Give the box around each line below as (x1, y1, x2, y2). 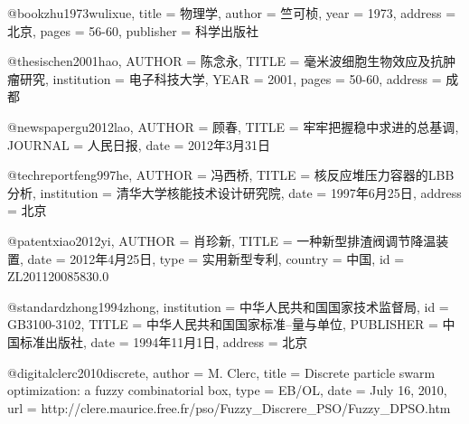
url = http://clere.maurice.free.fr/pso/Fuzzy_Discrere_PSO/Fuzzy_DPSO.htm (7, 398, 451, 417)
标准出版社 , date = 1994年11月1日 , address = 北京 (19, 332, 308, 351)
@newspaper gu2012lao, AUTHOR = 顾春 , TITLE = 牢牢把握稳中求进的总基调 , (7, 117, 459, 136)
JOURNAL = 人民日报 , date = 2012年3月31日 (7, 135, 271, 154)
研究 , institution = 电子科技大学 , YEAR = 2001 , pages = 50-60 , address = (19, 69, 442, 88)
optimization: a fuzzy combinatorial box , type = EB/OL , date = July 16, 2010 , (7, 381, 447, 400)
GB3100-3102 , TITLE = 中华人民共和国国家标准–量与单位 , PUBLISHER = (7, 315, 438, 334)
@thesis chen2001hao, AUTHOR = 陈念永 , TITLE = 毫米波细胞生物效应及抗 (7, 52, 444, 71)
